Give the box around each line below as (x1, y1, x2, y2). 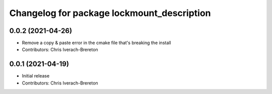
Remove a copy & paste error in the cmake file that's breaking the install (22, 40, 171, 46)
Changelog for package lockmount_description (9, 7, 211, 18)
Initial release (22, 73, 50, 79)
